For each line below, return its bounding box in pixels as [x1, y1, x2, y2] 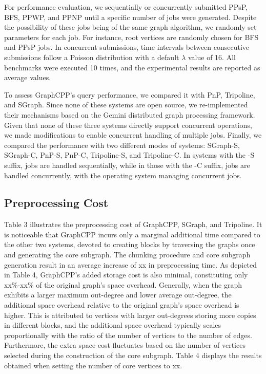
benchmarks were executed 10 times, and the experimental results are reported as [4, 62, 260, 72]
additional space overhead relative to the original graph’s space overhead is [4, 300, 239, 310]
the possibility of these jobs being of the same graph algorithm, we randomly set [4, 22, 257, 32]
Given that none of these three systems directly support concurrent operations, [4, 119, 252, 130]
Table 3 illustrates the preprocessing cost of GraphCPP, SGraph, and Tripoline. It [4, 219, 262, 230]
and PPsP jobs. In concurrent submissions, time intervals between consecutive [4, 42, 250, 52]
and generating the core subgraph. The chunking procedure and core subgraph [4, 249, 251, 260]
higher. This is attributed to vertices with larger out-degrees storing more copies [4, 309, 256, 320]
